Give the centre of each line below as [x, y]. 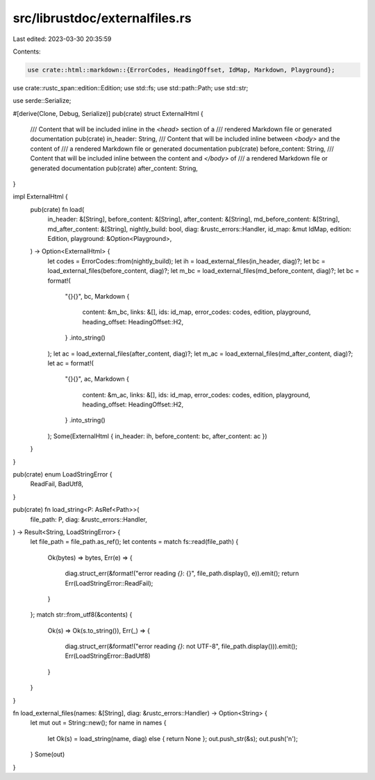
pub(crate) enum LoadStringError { [62, 474]
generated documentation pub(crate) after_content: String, [114, 168]
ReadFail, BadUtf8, [57, 484]
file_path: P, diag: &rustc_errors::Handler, [89, 519]
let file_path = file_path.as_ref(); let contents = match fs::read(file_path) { [134, 542]
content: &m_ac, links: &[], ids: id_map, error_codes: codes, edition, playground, [196, 395]
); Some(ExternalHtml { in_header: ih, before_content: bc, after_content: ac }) [157, 436]
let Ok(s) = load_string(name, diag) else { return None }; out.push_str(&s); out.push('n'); [173, 738]
